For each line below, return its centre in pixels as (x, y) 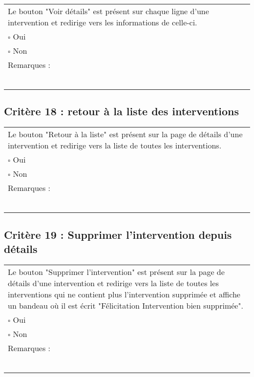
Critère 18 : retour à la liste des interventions (122, 111)
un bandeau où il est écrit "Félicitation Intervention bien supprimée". (126, 305)
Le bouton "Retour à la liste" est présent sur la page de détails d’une (125, 134)
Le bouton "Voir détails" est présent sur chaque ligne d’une (108, 11)
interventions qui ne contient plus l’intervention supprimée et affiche (124, 294)
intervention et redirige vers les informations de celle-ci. (103, 22)
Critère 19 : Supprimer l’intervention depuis (118, 234)
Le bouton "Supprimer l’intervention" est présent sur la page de (116, 272)
